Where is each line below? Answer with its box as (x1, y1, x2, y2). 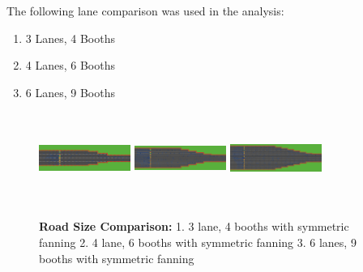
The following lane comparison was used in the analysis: (6, 2, 284, 19)
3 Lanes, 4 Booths (25, 29, 115, 46)
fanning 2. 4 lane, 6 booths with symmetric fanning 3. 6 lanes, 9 (39, 233, 357, 250)
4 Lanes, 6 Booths (25, 57, 115, 74)
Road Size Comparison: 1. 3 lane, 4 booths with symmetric (39, 218, 349, 235)
